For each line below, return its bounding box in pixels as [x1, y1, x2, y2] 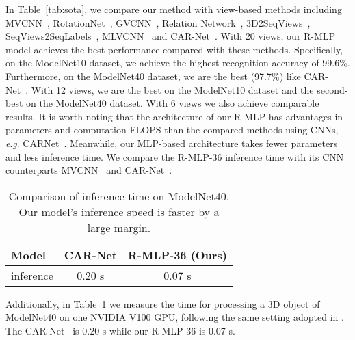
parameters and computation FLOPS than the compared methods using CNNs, [5, 122, 339, 137]
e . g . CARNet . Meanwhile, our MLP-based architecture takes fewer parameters [5, 135, 338, 150]
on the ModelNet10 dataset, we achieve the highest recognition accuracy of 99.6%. [5, 55, 350, 70]
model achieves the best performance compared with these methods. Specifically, [5, 42, 343, 56]
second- [317, 82, 348, 96]
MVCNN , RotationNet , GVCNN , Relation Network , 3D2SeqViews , [5, 15, 311, 29]
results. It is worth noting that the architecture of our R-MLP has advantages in [5, 109, 343, 123]
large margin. [87, 219, 151, 235]
